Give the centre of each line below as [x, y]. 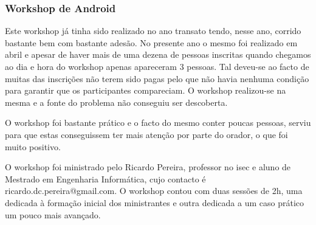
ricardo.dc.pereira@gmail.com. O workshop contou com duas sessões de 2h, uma [154, 191]
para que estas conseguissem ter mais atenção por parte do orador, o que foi [146, 134]
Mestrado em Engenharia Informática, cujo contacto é [105, 178]
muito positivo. [33, 146]
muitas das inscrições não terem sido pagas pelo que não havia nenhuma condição [157, 78]
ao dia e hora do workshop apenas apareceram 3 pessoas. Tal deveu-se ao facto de [157, 66]
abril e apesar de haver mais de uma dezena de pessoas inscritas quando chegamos [158, 54]
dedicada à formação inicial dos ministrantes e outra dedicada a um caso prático [154, 202]
